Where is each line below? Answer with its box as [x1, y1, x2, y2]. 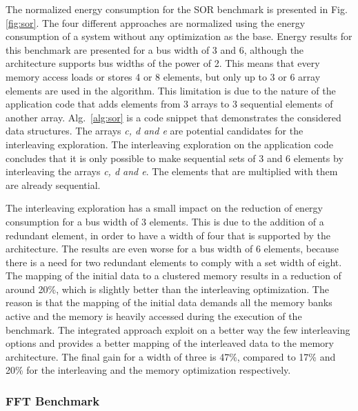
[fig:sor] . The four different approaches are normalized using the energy [6, 15, 306, 30]
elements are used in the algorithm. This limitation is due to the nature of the [6, 83, 336, 97]
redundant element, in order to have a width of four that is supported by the [6, 228, 330, 242]
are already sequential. [6, 177, 101, 192]
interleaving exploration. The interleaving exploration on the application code [6, 137, 334, 151]
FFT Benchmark [6, 392, 100, 409]
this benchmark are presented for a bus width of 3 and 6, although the [6, 42, 304, 57]
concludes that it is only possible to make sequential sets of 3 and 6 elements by [6, 150, 344, 165]
